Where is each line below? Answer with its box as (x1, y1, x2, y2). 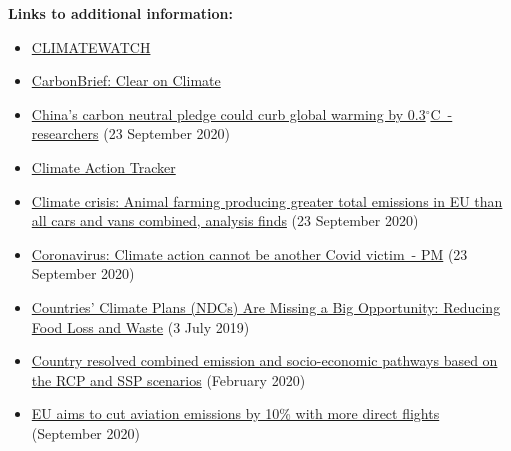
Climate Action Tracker (31, 156, 176, 177)
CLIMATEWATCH (31, 36, 151, 57)
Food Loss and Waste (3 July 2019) (31, 316, 250, 337)
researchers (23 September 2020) (31, 123, 231, 144)
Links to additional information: (8, 3, 233, 23)
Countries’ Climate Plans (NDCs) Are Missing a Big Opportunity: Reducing (31, 296, 501, 317)
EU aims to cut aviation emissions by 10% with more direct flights (31, 403, 440, 424)
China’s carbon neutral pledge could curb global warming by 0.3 (31, 103, 426, 124)
